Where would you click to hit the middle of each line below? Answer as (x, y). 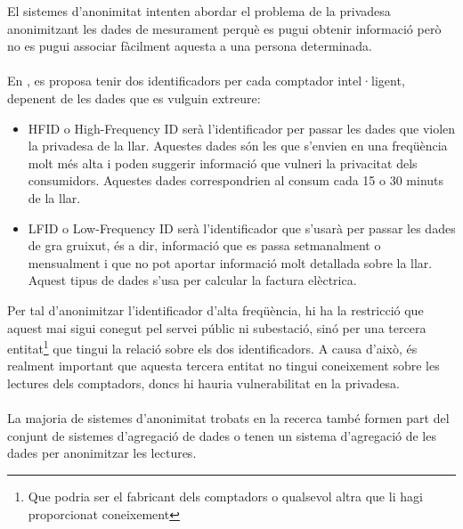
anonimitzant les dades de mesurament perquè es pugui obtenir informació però (224, 28)
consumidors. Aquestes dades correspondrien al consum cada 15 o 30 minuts (236, 180)
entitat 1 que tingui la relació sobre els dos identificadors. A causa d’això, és (212, 347)
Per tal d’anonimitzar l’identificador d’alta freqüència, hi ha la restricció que (215, 309)
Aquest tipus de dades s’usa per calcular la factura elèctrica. (192, 280)
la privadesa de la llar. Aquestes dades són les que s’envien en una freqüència (238, 146)
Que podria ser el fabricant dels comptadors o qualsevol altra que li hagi (225, 496)
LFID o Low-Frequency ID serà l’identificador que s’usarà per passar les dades (242, 228)
